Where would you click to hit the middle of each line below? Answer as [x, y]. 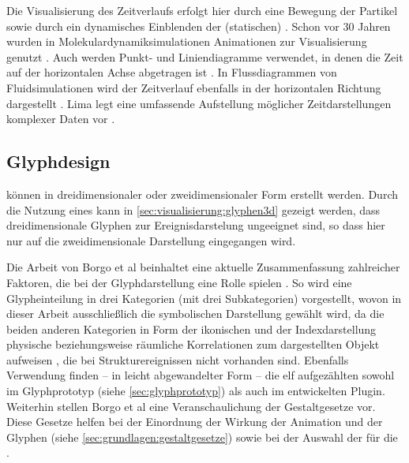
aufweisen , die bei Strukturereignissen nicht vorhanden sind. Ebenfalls [178, 359]
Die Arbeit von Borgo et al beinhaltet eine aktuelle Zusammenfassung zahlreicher [203, 267]
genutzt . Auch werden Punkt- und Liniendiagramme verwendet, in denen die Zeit [205, 56]
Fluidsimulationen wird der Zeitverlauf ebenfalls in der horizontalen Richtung [194, 87]
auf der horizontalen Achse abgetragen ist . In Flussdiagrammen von [172, 72]
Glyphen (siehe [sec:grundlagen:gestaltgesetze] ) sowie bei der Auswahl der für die [202, 437]
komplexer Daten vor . [61, 119]
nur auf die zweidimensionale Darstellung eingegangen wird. [151, 240]
